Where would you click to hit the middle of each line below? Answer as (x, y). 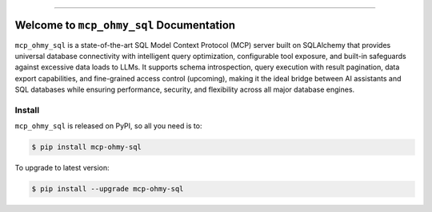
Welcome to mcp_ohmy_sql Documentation (125, 25)
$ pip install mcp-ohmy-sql (86, 147)
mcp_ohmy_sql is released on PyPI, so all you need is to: (108, 126)
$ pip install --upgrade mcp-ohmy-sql (108, 189)
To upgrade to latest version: (62, 168)
